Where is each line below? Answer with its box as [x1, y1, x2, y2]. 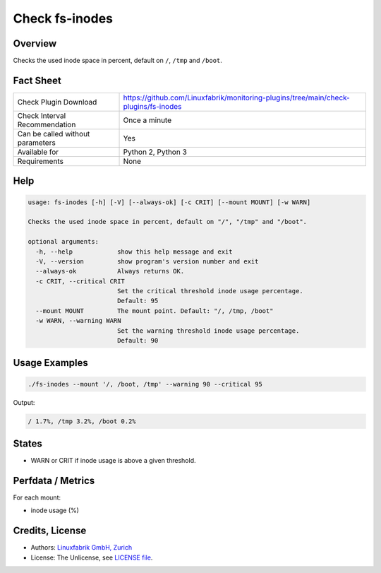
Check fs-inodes [13, 11, 113, 26]
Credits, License [13, 525, 87, 537]
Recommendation [17, 119, 76, 129]
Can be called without [17, 129, 90, 138]
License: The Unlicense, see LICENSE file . [30, 553, 153, 562]
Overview [13, 37, 57, 49]
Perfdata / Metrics [13, 474, 95, 487]
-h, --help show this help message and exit [35, 247, 233, 256]
